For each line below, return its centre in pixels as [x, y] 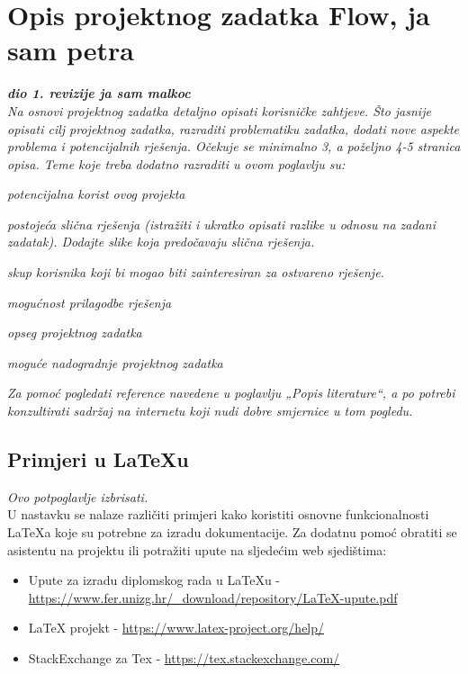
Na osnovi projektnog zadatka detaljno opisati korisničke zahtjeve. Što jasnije [219, 110]
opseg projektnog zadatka [75, 333]
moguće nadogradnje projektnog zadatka [115, 362]
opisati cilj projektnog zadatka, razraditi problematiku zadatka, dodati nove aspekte [234, 128]
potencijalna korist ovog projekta [96, 194]
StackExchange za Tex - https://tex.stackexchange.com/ [184, 657]
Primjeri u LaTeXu [98, 459]
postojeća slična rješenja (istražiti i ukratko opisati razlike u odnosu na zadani [221, 224]
